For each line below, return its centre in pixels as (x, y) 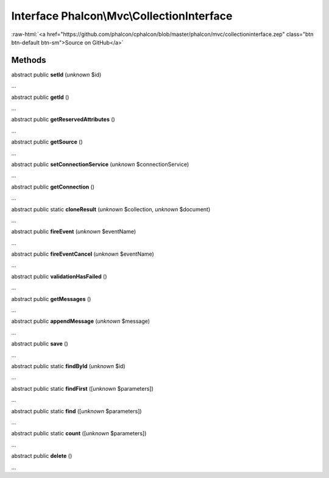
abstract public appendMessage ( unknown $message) (81, 321)
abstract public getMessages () (51, 299)
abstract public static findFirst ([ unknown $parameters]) (82, 388)
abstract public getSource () (47, 142)
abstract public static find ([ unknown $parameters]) (77, 411)
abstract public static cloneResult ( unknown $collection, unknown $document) (111, 209)
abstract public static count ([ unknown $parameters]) (79, 433)
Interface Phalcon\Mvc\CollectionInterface (122, 16)
